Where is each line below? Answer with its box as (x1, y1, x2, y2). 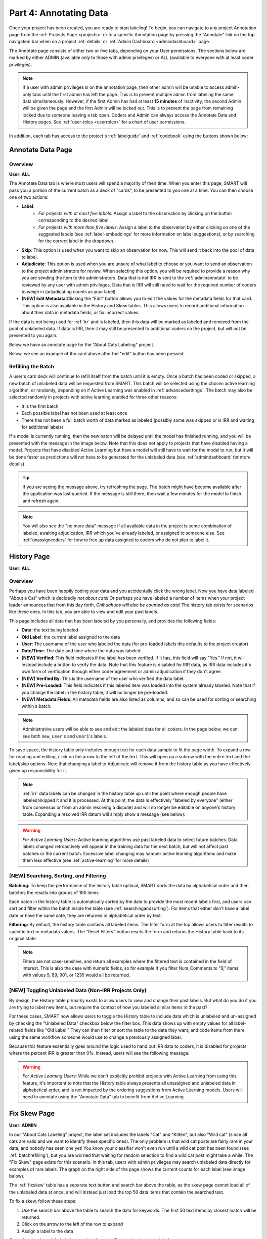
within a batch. (21, 703, 52, 709)
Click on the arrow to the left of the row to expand (21, 1221, 123, 1227)
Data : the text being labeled (21, 627, 79, 633)
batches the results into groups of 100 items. (9, 890, 100, 896)
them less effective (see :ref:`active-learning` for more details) (22, 857, 149, 863)
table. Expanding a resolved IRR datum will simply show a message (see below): (22, 811, 185, 817)
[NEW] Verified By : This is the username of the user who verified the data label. (21, 676, 185, 681)
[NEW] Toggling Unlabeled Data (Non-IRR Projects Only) (9, 987, 147, 994)
